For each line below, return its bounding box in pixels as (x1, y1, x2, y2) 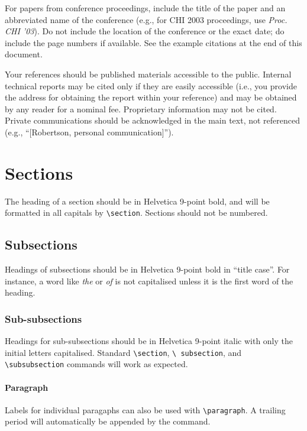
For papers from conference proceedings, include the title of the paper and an (5, 2, 286, 14)
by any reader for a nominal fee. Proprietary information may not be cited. (5, 102, 277, 115)
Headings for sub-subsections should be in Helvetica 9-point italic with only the (5, 335, 293, 347)
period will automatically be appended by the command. (5, 415, 211, 427)
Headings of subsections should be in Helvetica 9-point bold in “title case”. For (5, 263, 290, 276)
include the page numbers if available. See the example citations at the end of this (5, 36, 302, 48)
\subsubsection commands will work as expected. (5, 358, 188, 370)
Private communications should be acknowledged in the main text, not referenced (5, 114, 300, 127)
